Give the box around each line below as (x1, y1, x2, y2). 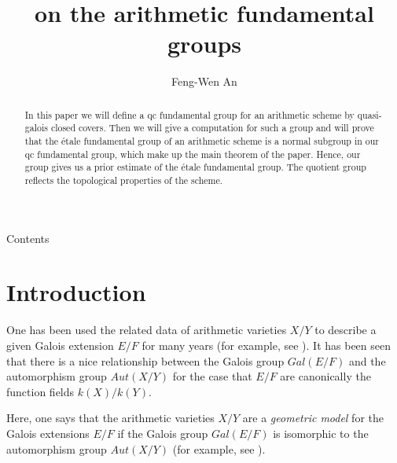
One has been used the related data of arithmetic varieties (6, 322, 287, 338)
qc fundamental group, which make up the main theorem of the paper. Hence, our (24, 147, 361, 160)
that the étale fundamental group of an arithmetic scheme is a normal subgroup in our (24, 134, 380, 148)
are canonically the (280, 368, 371, 384)
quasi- (357, 108, 382, 121)
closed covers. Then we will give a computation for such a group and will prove (50, 121, 374, 134)
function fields (6, 383, 75, 399)
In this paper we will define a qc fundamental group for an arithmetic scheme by (24, 108, 355, 121)
